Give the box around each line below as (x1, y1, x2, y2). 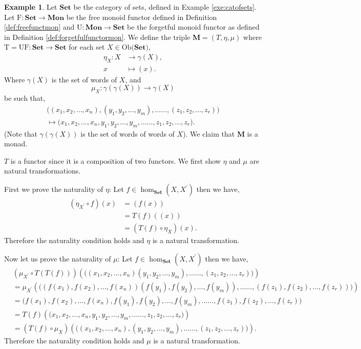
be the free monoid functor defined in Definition (66, 11, 217, 22)
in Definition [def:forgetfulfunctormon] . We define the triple (4, 31, 190, 42)
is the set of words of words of (80, 128, 175, 139)
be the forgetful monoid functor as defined (127, 21, 260, 32)
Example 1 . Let (4, 2, 57, 12)
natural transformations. (4, 165, 81, 176)
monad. (4, 138, 28, 149)
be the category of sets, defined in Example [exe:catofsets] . (73, 2, 257, 12)
